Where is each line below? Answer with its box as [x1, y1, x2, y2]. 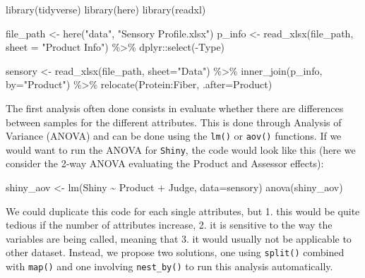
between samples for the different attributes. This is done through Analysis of [6, 114, 342, 129]
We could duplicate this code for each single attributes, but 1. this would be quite [6, 203, 360, 218]
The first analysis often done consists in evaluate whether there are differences [6, 100, 344, 115]
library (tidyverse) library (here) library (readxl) [6, 2, 206, 16]
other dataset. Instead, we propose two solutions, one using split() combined [6, 245, 345, 260]
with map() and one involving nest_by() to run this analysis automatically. [6, 259, 333, 274]
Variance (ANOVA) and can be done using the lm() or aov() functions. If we [6, 128, 342, 143]
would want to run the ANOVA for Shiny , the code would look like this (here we [6, 142, 356, 157]
